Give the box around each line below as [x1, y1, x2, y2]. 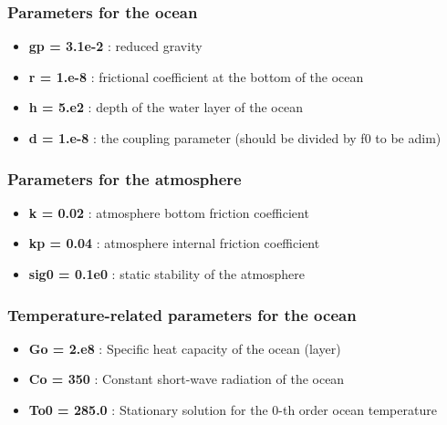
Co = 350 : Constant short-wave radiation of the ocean [28, 369, 345, 389]
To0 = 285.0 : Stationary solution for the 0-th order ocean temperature [28, 400, 437, 419]
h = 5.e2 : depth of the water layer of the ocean [28, 98, 303, 117]
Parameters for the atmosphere [7, 167, 242, 190]
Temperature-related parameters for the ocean [7, 303, 357, 326]
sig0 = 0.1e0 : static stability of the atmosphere [28, 264, 306, 283]
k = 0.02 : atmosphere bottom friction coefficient [28, 202, 309, 222]
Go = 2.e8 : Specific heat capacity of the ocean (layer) [28, 338, 341, 358]
